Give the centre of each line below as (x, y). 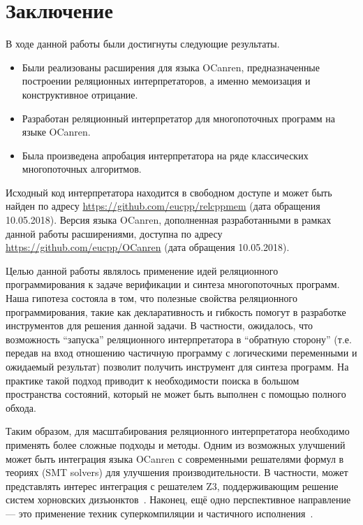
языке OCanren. (56, 132)
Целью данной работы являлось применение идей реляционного (142, 270)
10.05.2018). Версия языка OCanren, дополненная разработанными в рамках (169, 220)
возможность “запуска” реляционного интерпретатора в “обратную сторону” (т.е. (179, 339)
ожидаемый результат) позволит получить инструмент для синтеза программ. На (177, 366)
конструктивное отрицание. (80, 94)
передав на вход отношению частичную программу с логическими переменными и (181, 353)
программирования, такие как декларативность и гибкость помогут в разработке (176, 311)
